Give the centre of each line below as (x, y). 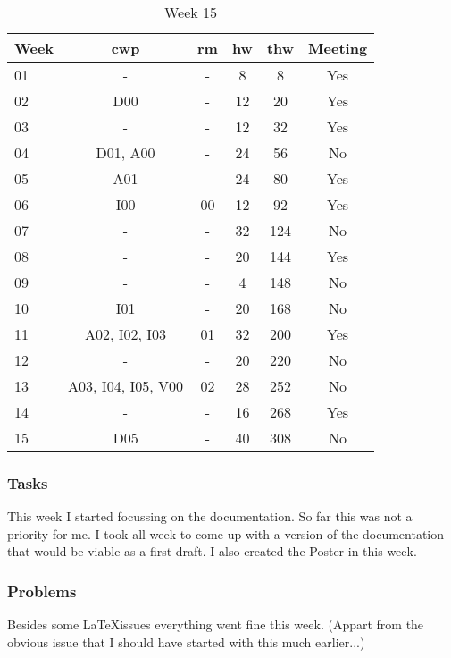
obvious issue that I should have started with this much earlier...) (186, 641)
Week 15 (191, 12)
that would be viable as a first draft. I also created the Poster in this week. (212, 551)
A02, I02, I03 (125, 334)
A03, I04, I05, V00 (125, 386)
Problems (42, 591)
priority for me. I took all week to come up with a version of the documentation (226, 533)
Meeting (338, 48)
